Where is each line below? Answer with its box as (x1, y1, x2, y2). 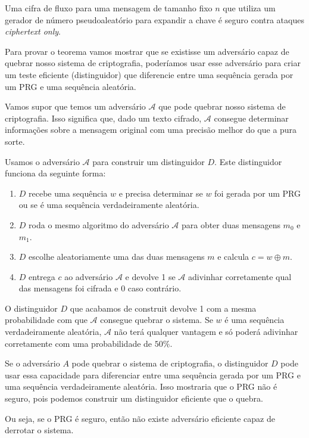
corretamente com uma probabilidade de (5, 337, 152, 349)
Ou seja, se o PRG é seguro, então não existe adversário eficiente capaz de (5, 412, 275, 424)
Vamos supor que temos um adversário (5, 100, 146, 113)
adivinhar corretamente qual (188, 270, 292, 282)
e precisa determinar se (118, 187, 203, 199)
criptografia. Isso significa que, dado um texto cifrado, (5, 111, 202, 124)
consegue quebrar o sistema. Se (100, 313, 213, 326)
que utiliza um (223, 2, 276, 14)
